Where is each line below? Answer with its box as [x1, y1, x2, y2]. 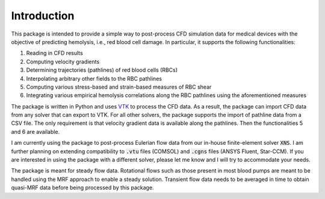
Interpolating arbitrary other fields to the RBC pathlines [26, 75, 162, 82]
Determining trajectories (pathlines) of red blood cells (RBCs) [26, 66, 178, 74]
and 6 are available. [11, 128, 60, 135]
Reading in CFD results [26, 49, 84, 57]
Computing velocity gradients [26, 58, 100, 65]
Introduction [11, 9, 75, 22]
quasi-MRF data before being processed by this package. [11, 184, 154, 191]
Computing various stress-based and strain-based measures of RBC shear [26, 83, 212, 90]
